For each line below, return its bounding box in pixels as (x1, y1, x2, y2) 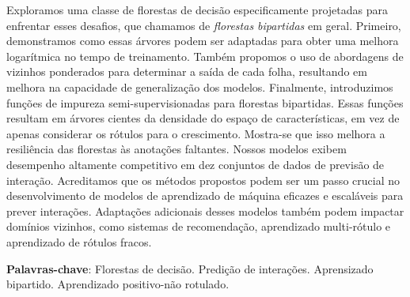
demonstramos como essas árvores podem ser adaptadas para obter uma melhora (6, 32, 399, 49)
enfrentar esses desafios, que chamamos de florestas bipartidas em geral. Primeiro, (6, 17, 401, 33)
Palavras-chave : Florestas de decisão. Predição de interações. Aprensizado (6, 260, 374, 276)
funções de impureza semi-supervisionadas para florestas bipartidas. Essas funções (6, 94, 404, 111)
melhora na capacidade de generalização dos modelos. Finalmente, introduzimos (6, 78, 393, 95)
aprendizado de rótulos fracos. (6, 233, 152, 250)
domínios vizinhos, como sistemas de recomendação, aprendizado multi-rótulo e (6, 218, 391, 235)
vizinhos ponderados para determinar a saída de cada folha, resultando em (6, 63, 367, 80)
